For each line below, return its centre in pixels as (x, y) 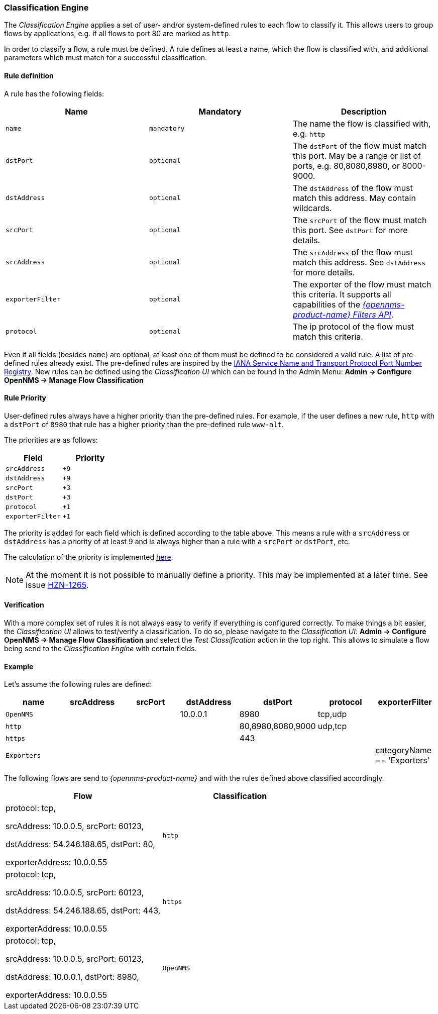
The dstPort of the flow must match (360, 145)
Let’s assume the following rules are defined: (78, 684)
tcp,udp (332, 714)
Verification (24, 605)
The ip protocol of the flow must (353, 326)
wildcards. (312, 208)
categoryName (404, 750)
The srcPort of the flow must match (360, 220)
